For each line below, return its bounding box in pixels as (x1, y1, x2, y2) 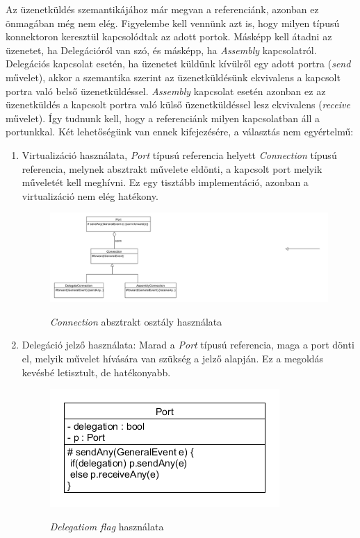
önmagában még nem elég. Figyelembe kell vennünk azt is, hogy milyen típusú (6, 15, 340, 30)
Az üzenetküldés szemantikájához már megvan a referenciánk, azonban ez (6, 2, 319, 16)
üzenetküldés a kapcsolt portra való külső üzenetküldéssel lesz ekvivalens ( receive (6, 97, 350, 112)
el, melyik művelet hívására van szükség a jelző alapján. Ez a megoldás (22, 351, 324, 366)
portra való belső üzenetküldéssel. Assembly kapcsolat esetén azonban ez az (6, 83, 326, 98)
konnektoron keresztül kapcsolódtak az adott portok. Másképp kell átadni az (6, 29, 332, 44)
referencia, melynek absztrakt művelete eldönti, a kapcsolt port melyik (22, 161, 322, 176)
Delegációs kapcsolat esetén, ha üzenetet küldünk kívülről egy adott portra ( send (6, 56, 351, 71)
